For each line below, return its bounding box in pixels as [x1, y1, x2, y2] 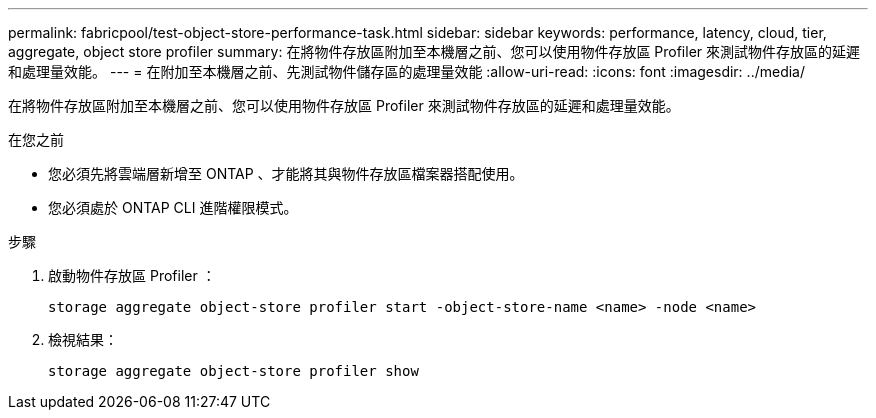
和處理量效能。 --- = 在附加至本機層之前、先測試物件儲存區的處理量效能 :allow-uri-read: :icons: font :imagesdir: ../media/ [8, 63, 806, 80]
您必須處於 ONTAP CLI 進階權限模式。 [48, 199, 298, 216]
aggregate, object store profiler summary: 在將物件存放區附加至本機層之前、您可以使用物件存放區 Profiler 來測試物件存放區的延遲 [8, 43, 861, 60]
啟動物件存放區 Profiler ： [48, 267, 216, 284]
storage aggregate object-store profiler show [48, 363, 419, 379]
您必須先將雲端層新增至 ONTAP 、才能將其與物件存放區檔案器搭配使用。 [48, 165, 524, 182]
